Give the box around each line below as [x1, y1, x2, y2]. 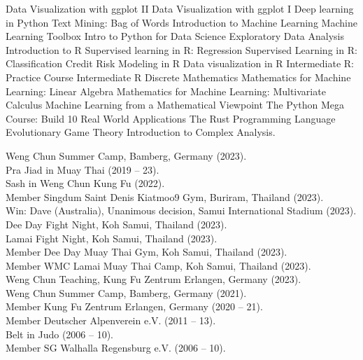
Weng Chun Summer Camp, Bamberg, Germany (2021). [6, 285, 247, 300]
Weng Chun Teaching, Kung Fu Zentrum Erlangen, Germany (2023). [6, 272, 301, 286]
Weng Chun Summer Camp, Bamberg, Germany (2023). [6, 148, 247, 162]
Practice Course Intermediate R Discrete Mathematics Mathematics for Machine [6, 69, 351, 84]
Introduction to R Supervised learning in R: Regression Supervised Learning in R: [6, 42, 357, 57]
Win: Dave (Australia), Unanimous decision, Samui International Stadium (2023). [6, 203, 357, 218]
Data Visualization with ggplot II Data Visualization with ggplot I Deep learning [6, 1, 354, 15]
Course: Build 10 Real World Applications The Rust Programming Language [6, 111, 336, 125]
